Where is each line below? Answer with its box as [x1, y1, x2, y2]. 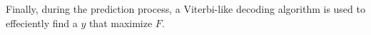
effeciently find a [6, 15, 78, 30]
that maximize [88, 15, 153, 30]
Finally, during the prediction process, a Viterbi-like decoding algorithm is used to [6, 1, 365, 16]
